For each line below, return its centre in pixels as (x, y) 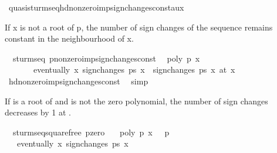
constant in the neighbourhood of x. (69, 38)
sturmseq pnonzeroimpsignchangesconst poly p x (106, 58)
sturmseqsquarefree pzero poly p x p (91, 132)
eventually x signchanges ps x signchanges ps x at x (134, 69)
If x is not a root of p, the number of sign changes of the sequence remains (139, 27)
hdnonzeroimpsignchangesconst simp (78, 81)
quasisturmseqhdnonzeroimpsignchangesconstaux (96, 7)
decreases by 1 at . (38, 112)
